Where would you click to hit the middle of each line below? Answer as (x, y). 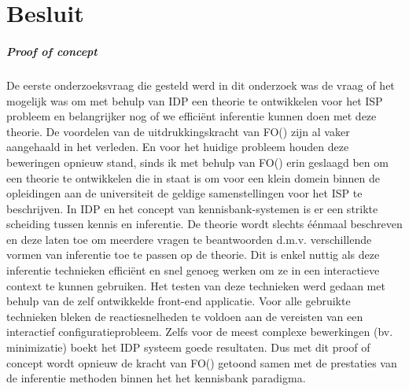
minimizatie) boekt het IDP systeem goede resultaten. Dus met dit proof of (188, 347)
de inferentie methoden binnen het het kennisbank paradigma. (156, 378)
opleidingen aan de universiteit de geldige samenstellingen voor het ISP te (184, 193)
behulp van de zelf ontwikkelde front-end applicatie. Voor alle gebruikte (179, 301)
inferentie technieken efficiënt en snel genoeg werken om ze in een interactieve (193, 270)
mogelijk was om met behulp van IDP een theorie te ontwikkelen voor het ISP (195, 100)
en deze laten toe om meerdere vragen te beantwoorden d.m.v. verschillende (189, 239)
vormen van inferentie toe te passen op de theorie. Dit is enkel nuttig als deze (193, 255)
